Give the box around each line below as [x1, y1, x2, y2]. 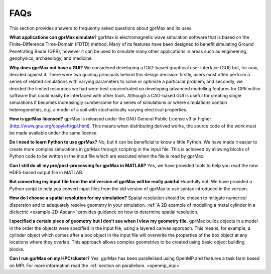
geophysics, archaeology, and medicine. [9, 55, 93, 61]
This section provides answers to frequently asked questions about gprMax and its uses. [9, 25, 193, 31]
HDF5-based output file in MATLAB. [9, 169, 84, 175]
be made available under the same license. [9, 130, 98, 136]
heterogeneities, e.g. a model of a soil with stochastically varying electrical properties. [9, 106, 188, 112]
